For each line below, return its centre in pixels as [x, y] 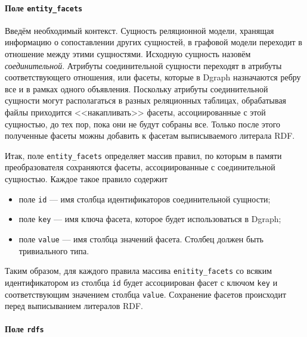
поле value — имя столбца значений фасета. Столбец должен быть [141, 238]
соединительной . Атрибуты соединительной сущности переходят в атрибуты [143, 65]
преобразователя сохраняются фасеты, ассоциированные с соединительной [140, 167]
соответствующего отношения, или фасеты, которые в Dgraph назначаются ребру [153, 77]
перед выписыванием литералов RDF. [74, 306]
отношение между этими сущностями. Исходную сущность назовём [128, 54]
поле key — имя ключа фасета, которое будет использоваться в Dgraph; [150, 219]
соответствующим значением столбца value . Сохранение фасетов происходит [146, 294]
